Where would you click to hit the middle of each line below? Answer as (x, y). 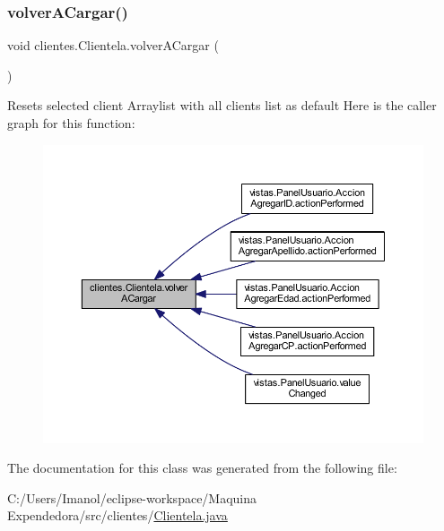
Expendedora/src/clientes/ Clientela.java (118, 515)
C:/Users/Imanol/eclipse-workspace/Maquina (132, 497)
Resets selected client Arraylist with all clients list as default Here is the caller (222, 105)
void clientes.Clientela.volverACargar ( (113, 45)
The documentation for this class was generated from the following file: (202, 468)
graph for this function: (71, 123)
